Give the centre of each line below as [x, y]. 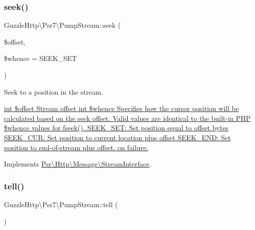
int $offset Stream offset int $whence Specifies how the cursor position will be [122, 108]
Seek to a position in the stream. [54, 91]
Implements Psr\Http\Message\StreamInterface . [78, 164]
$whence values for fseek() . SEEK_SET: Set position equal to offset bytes [116, 128]
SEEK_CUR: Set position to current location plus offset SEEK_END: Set [117, 137]
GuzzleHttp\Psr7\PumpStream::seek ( [62, 25]
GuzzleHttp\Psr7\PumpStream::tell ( [61, 204]
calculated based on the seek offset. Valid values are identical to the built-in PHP [127, 118]
